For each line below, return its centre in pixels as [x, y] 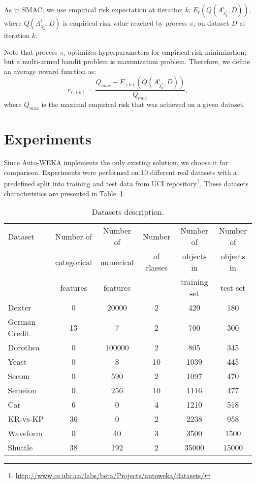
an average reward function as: [50, 71]
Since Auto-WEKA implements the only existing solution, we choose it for [116, 162]
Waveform [25, 433]
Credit [19, 333]
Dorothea [24, 347]
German [22, 322]
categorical [74, 262]
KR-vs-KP [26, 419]
